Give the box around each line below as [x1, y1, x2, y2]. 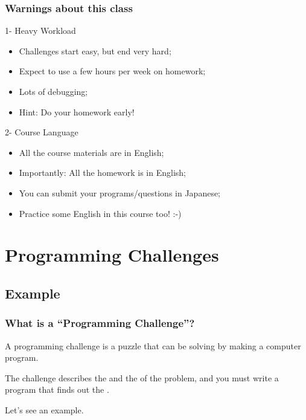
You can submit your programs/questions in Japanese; [19, 186, 221, 199]
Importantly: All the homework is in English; [19, 166, 186, 179]
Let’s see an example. [5, 403, 84, 416]
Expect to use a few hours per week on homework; [19, 65, 206, 77]
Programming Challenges [5, 242, 219, 267]
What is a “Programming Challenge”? [5, 315, 195, 331]
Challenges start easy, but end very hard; [19, 44, 171, 57]
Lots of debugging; [19, 85, 88, 97]
